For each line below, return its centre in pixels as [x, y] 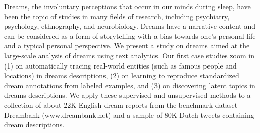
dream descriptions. [34, 125]
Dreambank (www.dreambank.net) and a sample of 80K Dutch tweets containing [129, 115]
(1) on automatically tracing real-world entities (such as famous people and [120, 65]
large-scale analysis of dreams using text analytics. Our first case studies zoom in [129, 55]
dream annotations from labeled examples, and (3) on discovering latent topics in [130, 85]
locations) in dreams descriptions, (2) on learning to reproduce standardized [122, 75]
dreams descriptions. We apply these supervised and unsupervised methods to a [127, 95]
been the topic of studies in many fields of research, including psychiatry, [117, 16]
